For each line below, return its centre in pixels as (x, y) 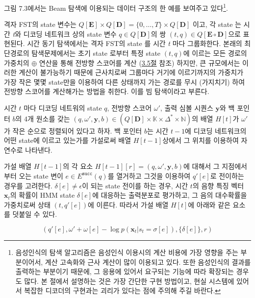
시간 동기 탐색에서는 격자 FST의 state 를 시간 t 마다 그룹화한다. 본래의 (135, 43)
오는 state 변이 (41, 175)
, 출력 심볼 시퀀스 (187, 108)
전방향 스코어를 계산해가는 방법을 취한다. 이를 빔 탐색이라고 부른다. (107, 91)
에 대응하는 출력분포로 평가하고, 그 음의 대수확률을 (170, 195)
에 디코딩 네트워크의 (216, 130)
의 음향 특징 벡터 (218, 185)
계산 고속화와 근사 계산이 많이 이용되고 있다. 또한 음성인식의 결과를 (148, 262)
